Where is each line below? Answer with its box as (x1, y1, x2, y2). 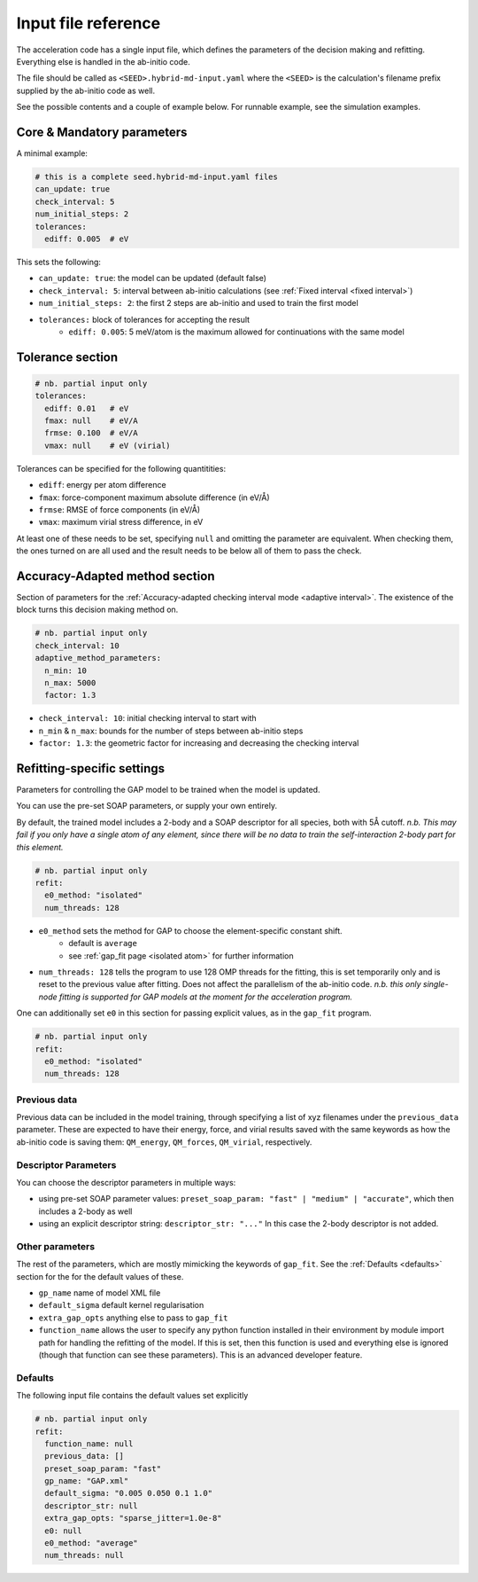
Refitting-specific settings (16, 761, 166, 776)
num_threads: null (44, 1550, 124, 1561)
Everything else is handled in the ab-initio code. (16, 56, 190, 67)
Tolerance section (16, 349, 119, 364)
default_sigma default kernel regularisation (38, 1300, 204, 1311)
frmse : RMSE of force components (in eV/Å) (38, 505, 201, 514)
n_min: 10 (44, 665, 88, 676)
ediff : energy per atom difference (38, 480, 167, 490)
